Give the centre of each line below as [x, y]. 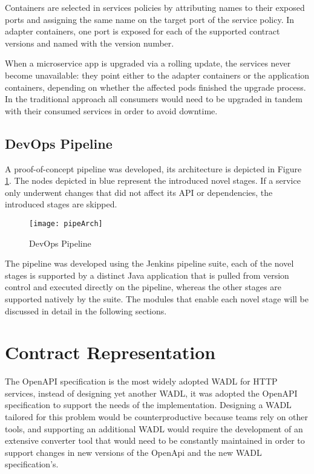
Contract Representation [110, 352]
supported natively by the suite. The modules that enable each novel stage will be [157, 298]
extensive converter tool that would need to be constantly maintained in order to [155, 440]
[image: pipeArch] [66, 223]
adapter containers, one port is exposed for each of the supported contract [142, 31]
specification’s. [32, 464]
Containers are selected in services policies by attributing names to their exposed [155, 7]
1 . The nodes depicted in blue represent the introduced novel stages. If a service [153, 180]
